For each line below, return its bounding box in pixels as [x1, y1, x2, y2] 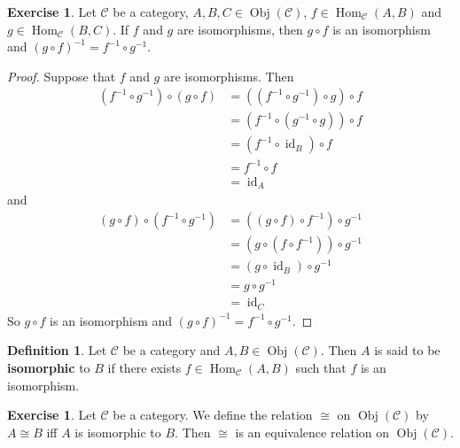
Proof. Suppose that [7, 66, 116, 85]
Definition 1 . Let [7, 341, 107, 359]
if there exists [107, 359, 182, 377]
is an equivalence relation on [235, 422, 390, 441]
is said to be [374, 341, 441, 359]
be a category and [122, 341, 221, 359]
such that [295, 359, 347, 377]
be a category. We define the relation [113, 406, 313, 424]
